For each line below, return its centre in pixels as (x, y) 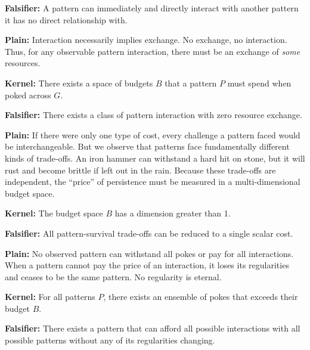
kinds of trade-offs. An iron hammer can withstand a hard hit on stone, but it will (155, 158)
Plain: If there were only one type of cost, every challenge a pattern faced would (153, 134)
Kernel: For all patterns (50, 297)
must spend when (259, 83)
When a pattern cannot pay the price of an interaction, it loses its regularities (147, 265)
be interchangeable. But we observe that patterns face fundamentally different (147, 146)
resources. (23, 63)
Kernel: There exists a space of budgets (79, 83)
